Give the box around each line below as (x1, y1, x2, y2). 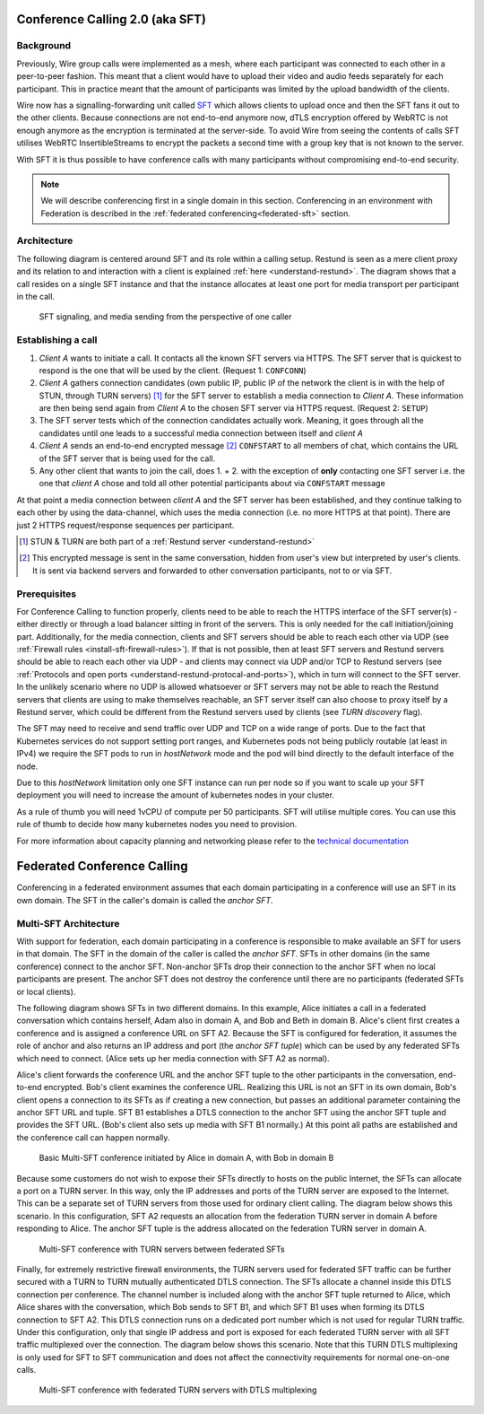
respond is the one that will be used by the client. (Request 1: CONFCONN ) (39, 364, 307, 376)
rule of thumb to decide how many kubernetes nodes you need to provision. (16, 819, 298, 830)
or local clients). (16, 986, 76, 997)
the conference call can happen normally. (16, 1131, 170, 1143)
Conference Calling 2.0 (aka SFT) (16, 12, 206, 27)
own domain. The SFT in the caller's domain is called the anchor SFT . (16, 895, 273, 905)
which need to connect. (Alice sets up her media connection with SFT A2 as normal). (16, 1052, 331, 1063)
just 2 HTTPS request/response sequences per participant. (16, 519, 235, 530)
